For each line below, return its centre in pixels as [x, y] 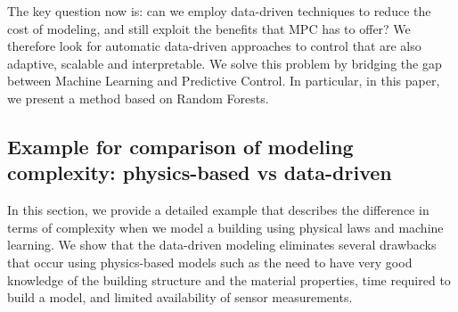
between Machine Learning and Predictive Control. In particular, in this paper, [224, 81]
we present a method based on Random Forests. [138, 98]
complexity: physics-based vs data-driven [200, 172]
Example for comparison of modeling [180, 146]
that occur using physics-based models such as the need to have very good [210, 262]
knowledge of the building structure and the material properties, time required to [229, 279]
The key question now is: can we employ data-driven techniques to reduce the [219, 11]
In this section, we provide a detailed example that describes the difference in [218, 210]
